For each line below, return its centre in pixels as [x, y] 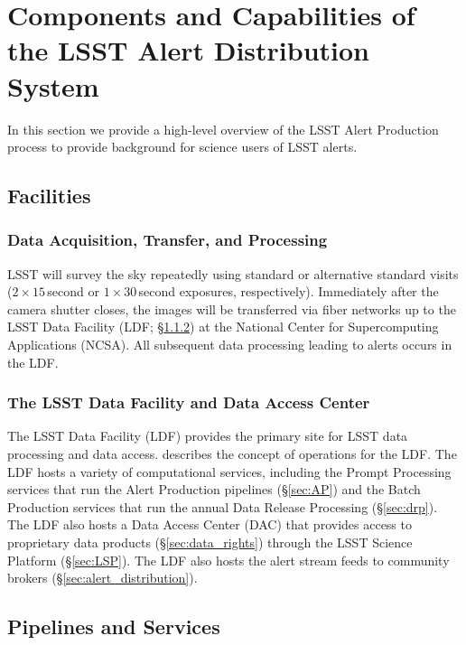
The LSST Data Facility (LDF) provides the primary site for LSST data [208, 436]
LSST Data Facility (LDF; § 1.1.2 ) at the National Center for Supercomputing [223, 327]
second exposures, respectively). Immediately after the [289, 291]
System [53, 85]
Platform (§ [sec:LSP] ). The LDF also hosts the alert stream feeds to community [228, 560]
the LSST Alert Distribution [188, 50]
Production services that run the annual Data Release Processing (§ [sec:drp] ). [223, 506]
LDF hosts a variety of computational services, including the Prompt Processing [229, 471]
